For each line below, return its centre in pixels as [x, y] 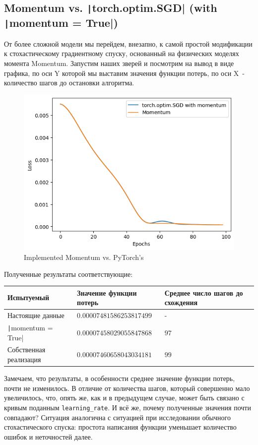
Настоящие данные [36, 315]
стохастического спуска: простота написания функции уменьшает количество [120, 427]
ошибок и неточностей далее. [48, 436]
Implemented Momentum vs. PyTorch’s [84, 257]
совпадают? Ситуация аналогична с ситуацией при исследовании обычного [117, 417]
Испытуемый [29, 297]
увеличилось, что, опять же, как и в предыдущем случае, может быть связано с [124, 398]
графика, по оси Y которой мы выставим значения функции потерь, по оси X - [124, 73]
